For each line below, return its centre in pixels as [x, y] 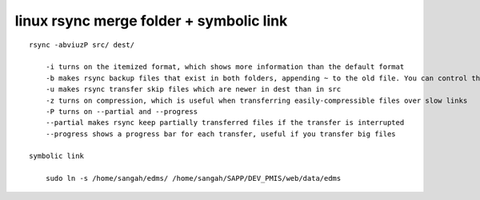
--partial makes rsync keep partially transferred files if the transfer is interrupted [225, 123]
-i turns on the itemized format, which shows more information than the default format [225, 67]
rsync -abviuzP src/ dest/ [82, 45]
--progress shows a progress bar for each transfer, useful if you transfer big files [220, 134]
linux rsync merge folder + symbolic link [151, 21]
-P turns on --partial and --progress [122, 111]
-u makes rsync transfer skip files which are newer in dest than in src [193, 89]
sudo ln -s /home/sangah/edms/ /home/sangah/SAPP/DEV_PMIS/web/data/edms [193, 178]
